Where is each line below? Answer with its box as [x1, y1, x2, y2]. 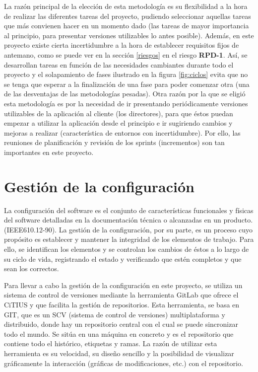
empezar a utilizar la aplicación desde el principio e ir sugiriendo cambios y [4, 118, 233, 128]
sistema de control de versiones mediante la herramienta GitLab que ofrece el [4, 290, 239, 300]
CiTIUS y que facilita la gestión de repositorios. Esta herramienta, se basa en [4, 299, 240, 309]
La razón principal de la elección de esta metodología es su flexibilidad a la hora [4, 1, 248, 11]
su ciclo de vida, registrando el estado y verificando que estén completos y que [4, 253, 242, 264]
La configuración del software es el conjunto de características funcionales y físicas [4, 205, 254, 215]
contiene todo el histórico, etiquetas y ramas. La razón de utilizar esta [4, 338, 217, 349]
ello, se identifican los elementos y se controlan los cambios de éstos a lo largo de [4, 244, 249, 254]
